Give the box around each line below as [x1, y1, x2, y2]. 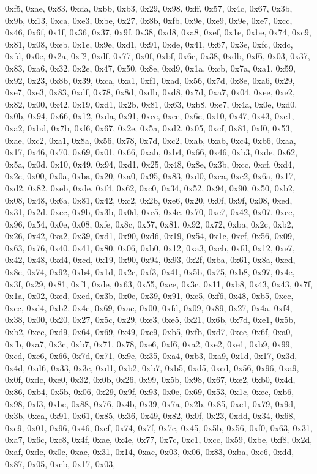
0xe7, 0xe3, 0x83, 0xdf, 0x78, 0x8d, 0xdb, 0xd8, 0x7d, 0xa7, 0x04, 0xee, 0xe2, [5, 86, 295, 98]
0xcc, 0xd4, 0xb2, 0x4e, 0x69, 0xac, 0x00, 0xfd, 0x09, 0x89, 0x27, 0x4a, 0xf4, [5, 301, 293, 314]
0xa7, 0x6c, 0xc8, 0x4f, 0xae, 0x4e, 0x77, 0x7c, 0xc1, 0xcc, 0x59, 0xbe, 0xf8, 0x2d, [5, 433, 313, 446]
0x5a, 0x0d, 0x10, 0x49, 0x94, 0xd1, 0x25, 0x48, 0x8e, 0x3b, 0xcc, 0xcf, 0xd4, [5, 157, 294, 170]
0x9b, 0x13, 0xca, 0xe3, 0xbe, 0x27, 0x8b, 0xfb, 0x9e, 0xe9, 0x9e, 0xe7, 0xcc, [5, 13, 293, 26]
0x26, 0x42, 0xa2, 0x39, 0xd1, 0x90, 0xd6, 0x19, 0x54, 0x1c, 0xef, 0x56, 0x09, [5, 229, 294, 242]
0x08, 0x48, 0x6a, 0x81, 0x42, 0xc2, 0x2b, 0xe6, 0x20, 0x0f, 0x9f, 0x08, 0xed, [5, 193, 293, 206]
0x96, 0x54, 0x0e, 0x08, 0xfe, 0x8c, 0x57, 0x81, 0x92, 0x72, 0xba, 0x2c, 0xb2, [5, 217, 294, 230]
